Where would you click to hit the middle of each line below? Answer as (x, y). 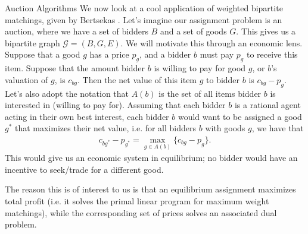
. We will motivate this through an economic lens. (211, 42)
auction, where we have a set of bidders (77, 31)
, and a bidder (165, 54)
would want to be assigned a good (240, 116)
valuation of (27, 79)
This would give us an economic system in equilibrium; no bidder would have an (151, 158)
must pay (217, 54)
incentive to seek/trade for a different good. (84, 169)
